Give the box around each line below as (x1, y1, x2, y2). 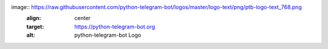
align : (26, 15, 41, 22)
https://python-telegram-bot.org (74, 23, 155, 30)
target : (26, 23, 44, 30)
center (74, 15, 91, 22)
